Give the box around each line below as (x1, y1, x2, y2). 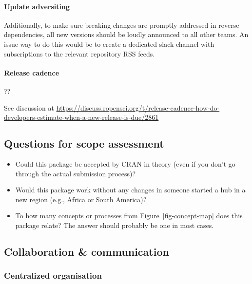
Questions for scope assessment (4, 136, 164, 151)
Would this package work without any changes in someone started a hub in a (15, 185, 246, 195)
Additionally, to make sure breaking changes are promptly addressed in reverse (4, 19, 239, 30)
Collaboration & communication (4, 244, 169, 259)
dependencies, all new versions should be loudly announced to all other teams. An (4, 29, 249, 39)
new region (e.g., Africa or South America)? (15, 194, 147, 204)
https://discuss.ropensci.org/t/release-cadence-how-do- (56, 102, 220, 113)
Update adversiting (4, 1, 70, 11)
